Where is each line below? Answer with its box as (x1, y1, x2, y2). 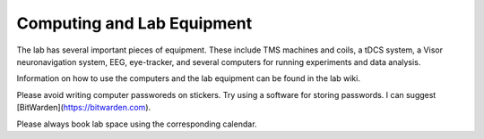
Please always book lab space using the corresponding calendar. (16, 119, 257, 129)
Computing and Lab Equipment (16, 13, 253, 33)
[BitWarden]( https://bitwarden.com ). (16, 102, 151, 113)
